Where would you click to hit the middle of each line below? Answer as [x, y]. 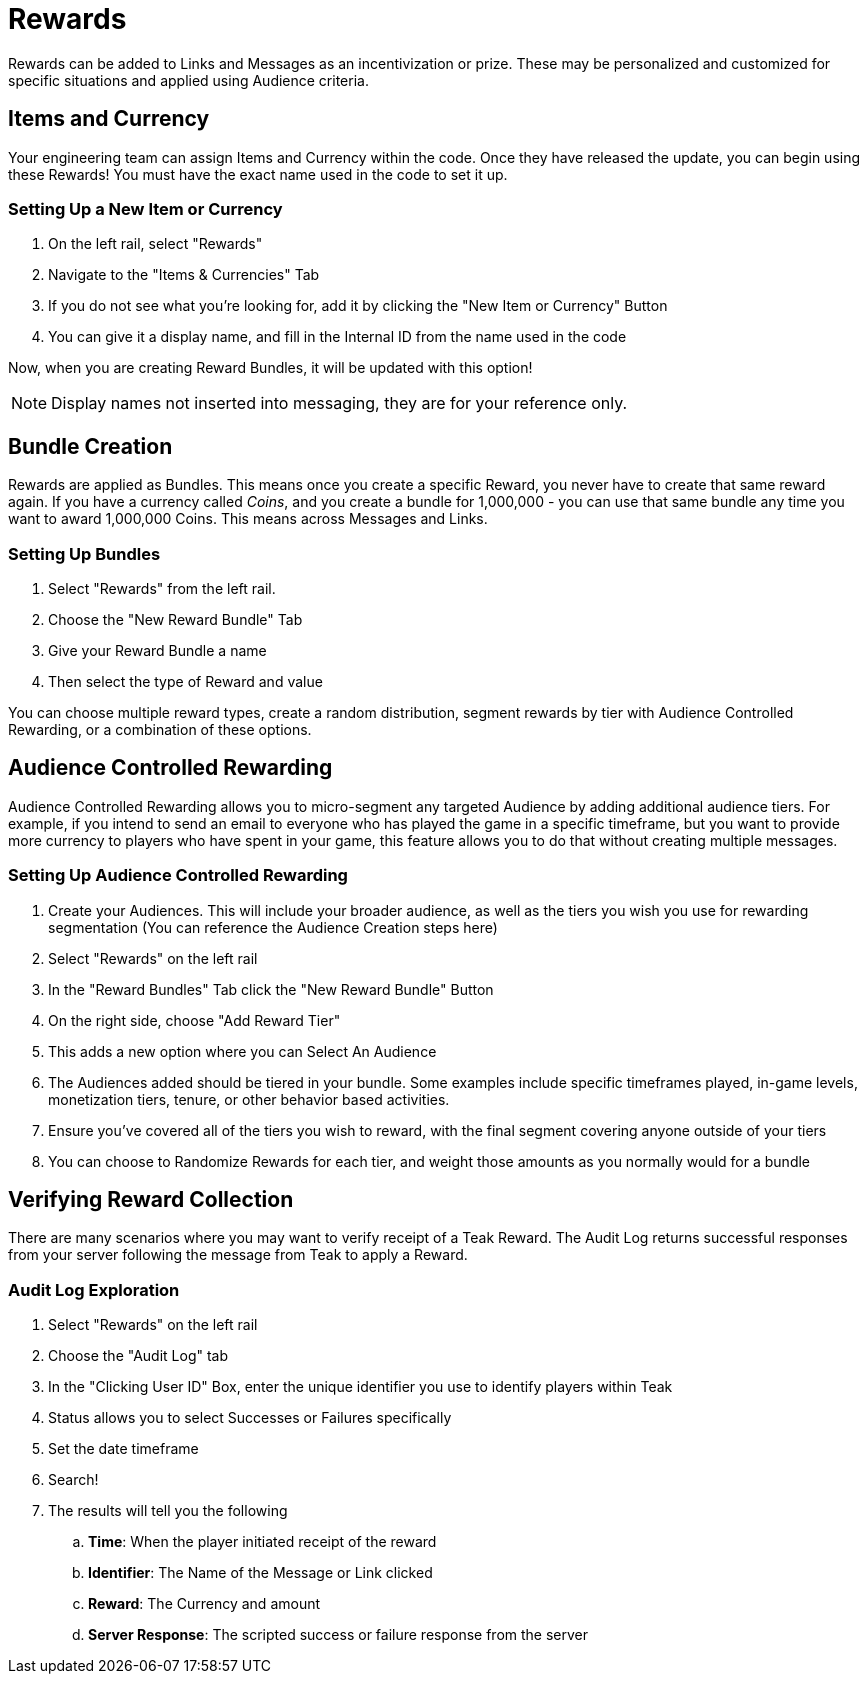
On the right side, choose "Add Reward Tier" [194, 1020]
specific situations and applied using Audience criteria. [188, 80]
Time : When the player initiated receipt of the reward [262, 1542]
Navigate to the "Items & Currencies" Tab [184, 275]
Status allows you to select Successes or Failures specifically [250, 1418]
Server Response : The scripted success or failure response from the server [338, 1635]
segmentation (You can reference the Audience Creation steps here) [273, 927]
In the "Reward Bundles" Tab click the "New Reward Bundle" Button [271, 989]
